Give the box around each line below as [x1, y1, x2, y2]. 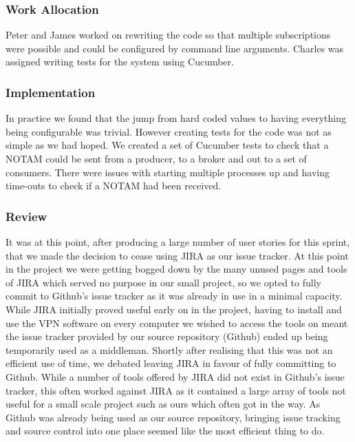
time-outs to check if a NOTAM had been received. [6, 178, 222, 193]
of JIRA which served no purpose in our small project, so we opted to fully [6, 275, 321, 289]
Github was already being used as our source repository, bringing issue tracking [6, 410, 341, 424]
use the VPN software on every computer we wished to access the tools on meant [6, 315, 348, 330]
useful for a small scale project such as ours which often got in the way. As [6, 397, 321, 411]
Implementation [6, 83, 96, 101]
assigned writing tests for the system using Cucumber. [6, 54, 234, 69]
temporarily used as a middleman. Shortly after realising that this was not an [6, 342, 333, 357]
